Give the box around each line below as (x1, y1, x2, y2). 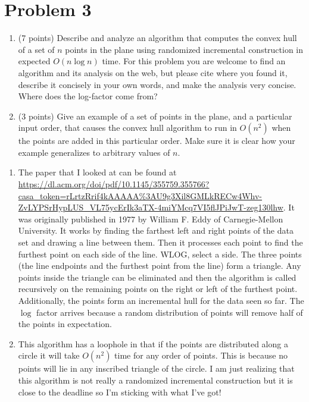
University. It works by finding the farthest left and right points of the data (18, 224, 294, 237)
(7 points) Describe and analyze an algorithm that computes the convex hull (18, 32, 297, 44)
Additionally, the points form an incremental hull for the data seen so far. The (18, 294, 304, 306)
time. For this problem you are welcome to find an (102, 55, 286, 67)
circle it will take (18, 349, 80, 362)
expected (18, 55, 51, 67)
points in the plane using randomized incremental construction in (65, 43, 304, 55)
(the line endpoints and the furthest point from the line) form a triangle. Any (18, 259, 301, 272)
